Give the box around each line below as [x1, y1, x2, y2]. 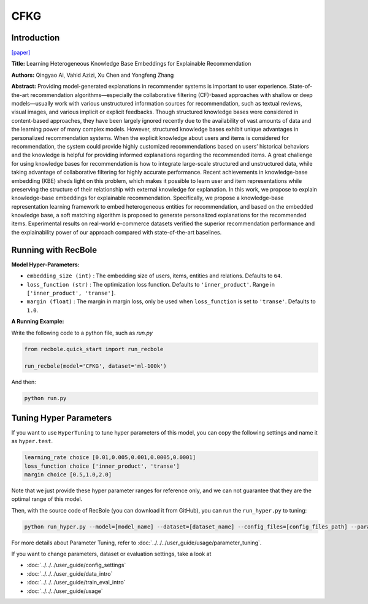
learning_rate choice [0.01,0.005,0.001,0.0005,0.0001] [24, 454, 196, 461]
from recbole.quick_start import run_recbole [24, 346, 164, 352]
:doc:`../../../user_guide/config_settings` [26, 562, 126, 569]
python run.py [24, 395, 67, 402]
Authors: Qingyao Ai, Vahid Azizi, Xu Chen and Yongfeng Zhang [11, 71, 174, 79]
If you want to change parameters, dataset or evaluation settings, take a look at [11, 550, 212, 558]
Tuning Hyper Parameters [11, 412, 112, 423]
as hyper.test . [11, 438, 53, 445]
